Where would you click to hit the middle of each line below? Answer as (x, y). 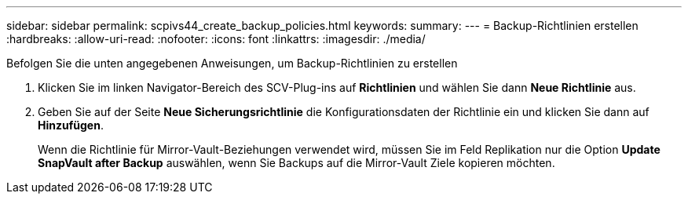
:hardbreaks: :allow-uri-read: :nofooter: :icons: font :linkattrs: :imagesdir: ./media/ (216, 39)
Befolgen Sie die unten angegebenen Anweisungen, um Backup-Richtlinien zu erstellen (232, 63)
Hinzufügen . (71, 125)
